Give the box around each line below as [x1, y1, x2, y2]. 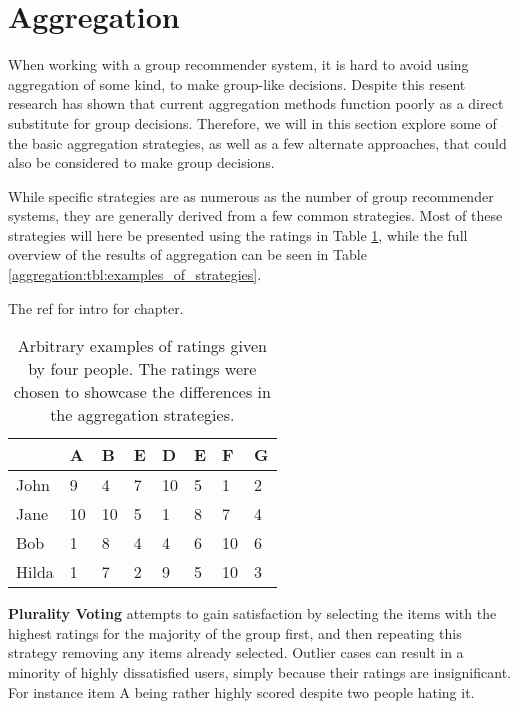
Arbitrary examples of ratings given [17, 334, 267, 358]
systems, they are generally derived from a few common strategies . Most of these [8, 205, 503, 226]
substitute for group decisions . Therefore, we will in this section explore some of [8, 112, 497, 133]
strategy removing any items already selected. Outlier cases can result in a [8, 642, 464, 663]
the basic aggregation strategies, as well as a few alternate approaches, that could [8, 132, 507, 153]
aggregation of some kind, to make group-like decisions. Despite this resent [8, 73, 466, 94]
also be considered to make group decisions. [8, 152, 275, 173]
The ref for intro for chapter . [8, 297, 184, 318]
